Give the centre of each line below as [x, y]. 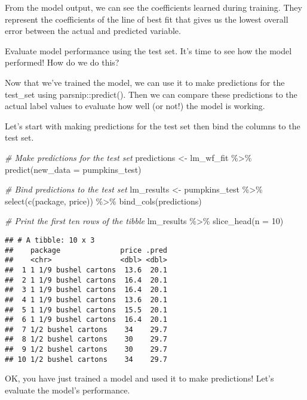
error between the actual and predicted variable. [93, 31]
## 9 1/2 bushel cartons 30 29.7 [86, 350]
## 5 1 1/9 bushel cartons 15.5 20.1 [86, 310]
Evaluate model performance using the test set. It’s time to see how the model [148, 50]
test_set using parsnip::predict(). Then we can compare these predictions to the [151, 94]
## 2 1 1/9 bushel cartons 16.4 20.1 [86, 280]
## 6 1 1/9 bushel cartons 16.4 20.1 [86, 320]
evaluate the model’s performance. [67, 390]
